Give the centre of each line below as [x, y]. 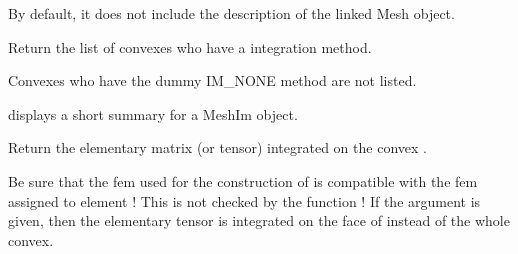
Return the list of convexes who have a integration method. [190, 46]
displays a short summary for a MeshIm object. [153, 113]
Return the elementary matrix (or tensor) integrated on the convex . [217, 147]
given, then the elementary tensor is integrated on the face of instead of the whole [259, 220]
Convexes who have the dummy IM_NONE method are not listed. [212, 80]
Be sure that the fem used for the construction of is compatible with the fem [243, 180]
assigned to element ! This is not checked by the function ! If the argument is [244, 200]
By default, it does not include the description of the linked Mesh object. [231, 13]
